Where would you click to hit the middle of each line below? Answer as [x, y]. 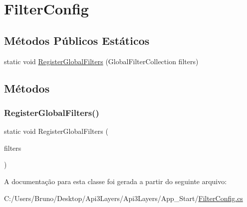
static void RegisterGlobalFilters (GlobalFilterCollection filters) [101, 61]
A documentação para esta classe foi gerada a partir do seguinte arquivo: [116, 181]
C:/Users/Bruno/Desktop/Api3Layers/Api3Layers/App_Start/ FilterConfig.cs [123, 198]
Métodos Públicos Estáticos [77, 40]
